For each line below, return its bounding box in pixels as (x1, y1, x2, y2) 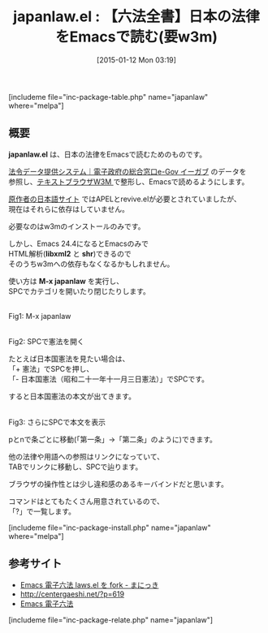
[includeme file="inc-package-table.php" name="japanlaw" (8, 92, 209, 101)
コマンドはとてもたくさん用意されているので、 (8, 496, 164, 506)
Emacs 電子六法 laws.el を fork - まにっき (19, 579, 159, 589)
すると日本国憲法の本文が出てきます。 (8, 391, 136, 401)
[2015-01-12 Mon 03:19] (96, 54, 177, 65)
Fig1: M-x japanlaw (8, 311, 71, 321)
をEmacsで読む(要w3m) (55, 28, 218, 46)
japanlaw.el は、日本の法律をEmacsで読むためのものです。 (8, 149, 207, 159)
